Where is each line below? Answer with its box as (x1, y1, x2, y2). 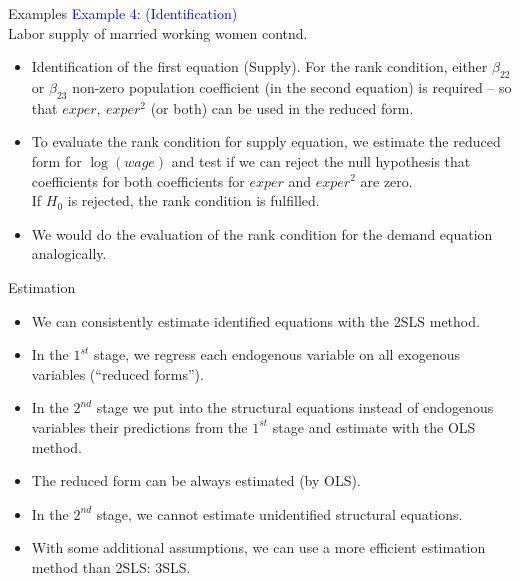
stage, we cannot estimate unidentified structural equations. (96, 503, 463, 524)
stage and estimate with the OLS (272, 416, 476, 437)
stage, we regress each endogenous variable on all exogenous (94, 344, 461, 365)
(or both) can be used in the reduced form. (150, 97, 414, 118)
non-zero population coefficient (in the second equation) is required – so (72, 76, 512, 97)
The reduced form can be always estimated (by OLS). (31, 470, 361, 491)
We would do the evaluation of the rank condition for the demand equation (31, 223, 493, 244)
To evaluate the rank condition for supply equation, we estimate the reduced (31, 131, 501, 152)
